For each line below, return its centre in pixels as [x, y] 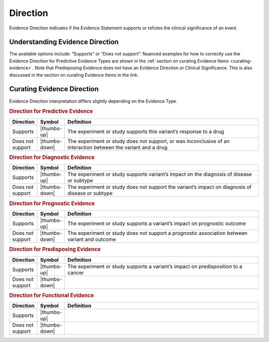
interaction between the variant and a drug [118, 147]
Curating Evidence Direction [54, 89]
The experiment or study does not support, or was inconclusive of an [149, 141]
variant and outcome [92, 239]
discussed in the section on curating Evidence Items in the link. [74, 75]
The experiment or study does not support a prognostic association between [157, 233]
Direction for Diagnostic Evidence [52, 157]
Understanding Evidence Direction [64, 42]
